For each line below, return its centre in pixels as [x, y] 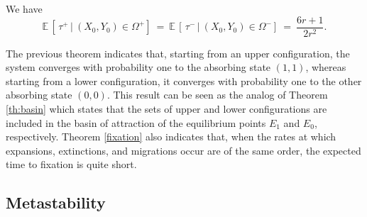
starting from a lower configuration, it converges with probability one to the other [184, 80]
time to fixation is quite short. [71, 164]
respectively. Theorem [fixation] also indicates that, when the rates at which [171, 137]
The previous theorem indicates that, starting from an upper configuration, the [178, 53]
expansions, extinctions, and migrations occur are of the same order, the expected [183, 150]
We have [24, 9]
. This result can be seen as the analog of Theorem [217, 95]
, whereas [326, 67]
